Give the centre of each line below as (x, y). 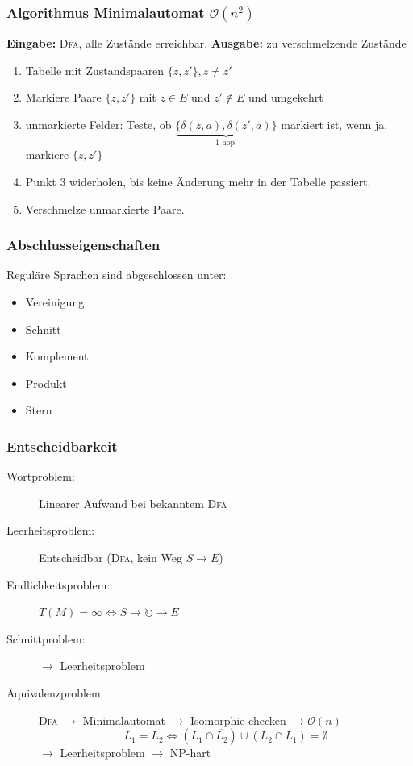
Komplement (57, 356)
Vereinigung (55, 302)
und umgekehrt (286, 97)
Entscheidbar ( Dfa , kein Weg (111, 557)
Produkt (46, 383)
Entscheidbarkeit (62, 445)
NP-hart (190, 753)
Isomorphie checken (238, 720)
